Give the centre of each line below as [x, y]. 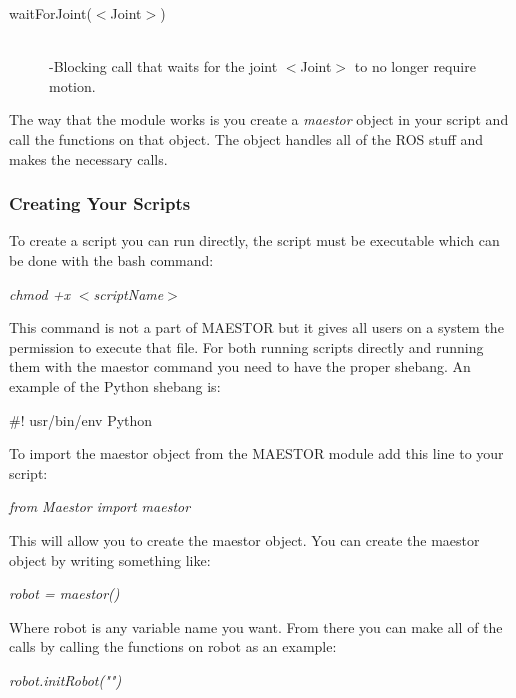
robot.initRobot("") [65, 679]
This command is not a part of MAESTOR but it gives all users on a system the [256, 327]
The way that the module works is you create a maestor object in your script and [259, 119]
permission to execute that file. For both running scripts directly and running [246, 346]
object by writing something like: [110, 559]
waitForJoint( [50, 13]
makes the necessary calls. [88, 158]
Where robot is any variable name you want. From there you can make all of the [256, 626]
